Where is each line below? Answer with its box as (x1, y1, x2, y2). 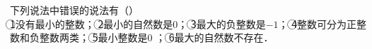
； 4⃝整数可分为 (278, 16, 347, 31)
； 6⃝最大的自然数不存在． (156, 30, 274, 45)
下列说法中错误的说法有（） (10, 3, 139, 17)
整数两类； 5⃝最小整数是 (39, 30, 148, 45)
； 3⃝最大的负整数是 (178, 16, 266, 31)
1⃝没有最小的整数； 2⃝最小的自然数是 (10, 16, 173, 31)
